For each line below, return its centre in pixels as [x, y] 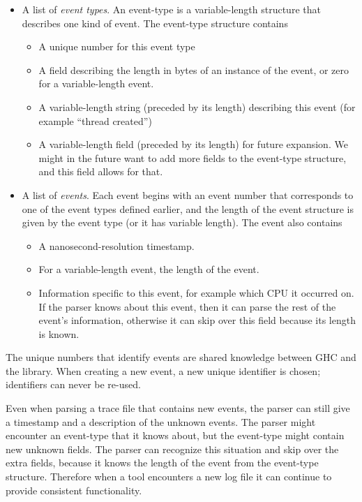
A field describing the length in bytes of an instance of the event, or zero [194, 69]
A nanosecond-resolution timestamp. [116, 245]
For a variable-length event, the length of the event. [149, 269]
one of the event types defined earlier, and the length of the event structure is [188, 208]
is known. [59, 333]
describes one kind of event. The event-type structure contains [155, 23]
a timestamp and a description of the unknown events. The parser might [161, 421]
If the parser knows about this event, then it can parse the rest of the [187, 306]
